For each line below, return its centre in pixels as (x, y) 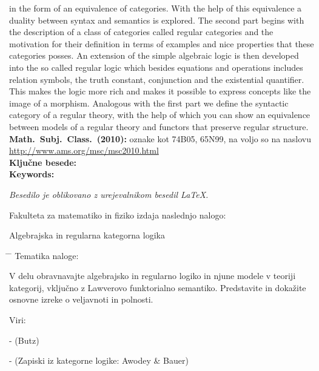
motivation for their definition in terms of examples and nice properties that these (162, 43)
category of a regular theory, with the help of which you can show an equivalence (160, 115)
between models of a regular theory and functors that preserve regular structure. (159, 126)
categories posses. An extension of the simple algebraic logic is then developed (154, 55)
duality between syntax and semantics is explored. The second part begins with (157, 20)
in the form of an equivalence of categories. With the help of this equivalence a (156, 8)
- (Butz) (24, 340)
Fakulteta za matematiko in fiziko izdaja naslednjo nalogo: (118, 215)
